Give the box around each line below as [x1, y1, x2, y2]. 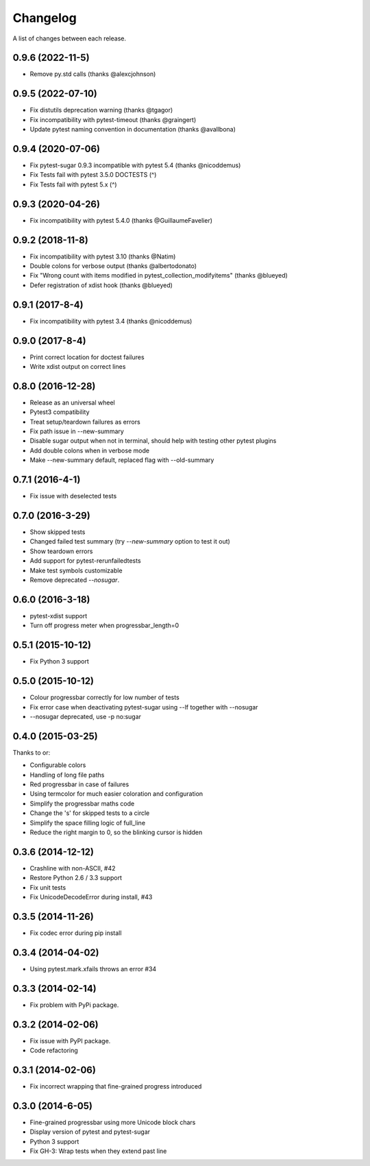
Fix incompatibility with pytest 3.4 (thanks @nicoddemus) [29, 317, 193, 325]
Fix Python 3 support [29, 657, 89, 666]
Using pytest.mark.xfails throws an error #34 [29, 964, 157, 973]
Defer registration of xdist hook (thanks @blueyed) [29, 281, 173, 289]
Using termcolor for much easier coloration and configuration [29, 790, 203, 798]
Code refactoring [29, 1046, 78, 1055]
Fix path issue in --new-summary [29, 427, 125, 435]
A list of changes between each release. [12, 34, 127, 42]
